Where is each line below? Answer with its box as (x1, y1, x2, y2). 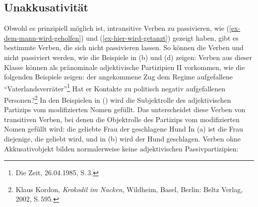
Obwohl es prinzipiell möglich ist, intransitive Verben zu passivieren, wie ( (4, 23, 229, 33)
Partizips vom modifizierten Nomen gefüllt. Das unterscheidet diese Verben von (4, 104, 246, 115)
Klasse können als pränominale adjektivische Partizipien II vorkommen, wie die (4, 62, 245, 72)
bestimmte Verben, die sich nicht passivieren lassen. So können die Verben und (4, 42, 244, 53)
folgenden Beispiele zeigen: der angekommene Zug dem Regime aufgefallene (4, 71, 233, 82)
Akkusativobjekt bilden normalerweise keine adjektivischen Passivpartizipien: (4, 143, 239, 153)
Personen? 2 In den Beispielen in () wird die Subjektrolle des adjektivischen (4, 93, 231, 105)
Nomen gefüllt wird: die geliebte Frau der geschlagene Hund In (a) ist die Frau (4, 124, 243, 134)
